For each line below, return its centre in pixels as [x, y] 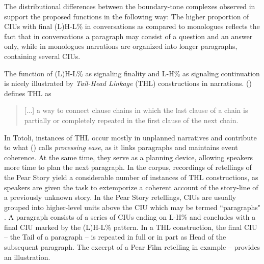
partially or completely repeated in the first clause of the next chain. [131, 120]
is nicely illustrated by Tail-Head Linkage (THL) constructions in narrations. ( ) [128, 83]
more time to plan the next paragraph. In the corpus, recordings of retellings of [128, 167]
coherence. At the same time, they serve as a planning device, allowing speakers [129, 157]
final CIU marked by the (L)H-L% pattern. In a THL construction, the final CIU [131, 227]
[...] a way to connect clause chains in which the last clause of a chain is [136, 110]
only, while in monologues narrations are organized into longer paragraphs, [121, 46]
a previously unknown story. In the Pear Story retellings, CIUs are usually [120, 197]
